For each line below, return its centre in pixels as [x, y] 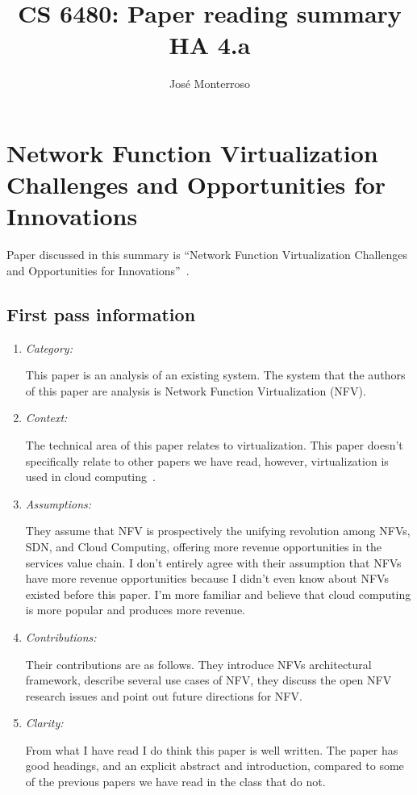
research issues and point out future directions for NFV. [164, 695]
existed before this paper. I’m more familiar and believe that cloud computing [218, 594]
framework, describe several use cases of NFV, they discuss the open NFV [208, 680]
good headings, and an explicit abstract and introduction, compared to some [215, 766]
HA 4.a [210, 45]
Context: [46, 418]
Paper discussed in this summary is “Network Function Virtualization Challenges [207, 255]
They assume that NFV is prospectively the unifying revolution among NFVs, [218, 531]
